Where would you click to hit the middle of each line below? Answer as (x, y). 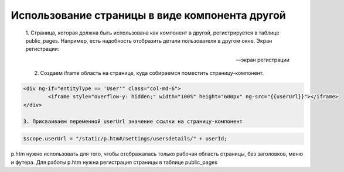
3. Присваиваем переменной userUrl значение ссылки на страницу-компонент (133, 121)
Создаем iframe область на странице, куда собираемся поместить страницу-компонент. (152, 73)
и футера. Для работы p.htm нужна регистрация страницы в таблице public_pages (114, 162)
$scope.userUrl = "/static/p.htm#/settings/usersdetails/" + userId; (125, 139)
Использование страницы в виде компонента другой (149, 15)
